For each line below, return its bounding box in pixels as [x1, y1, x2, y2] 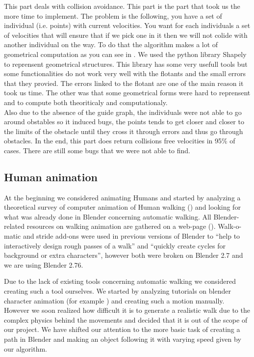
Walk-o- [218, 221, 242, 231]
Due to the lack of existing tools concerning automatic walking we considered [4, 276, 236, 286]
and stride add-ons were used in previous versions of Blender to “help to [23, 231, 240, 241]
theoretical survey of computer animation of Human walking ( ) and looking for [4, 202, 241, 212]
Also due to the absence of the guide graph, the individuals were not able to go [4, 107, 242, 117]
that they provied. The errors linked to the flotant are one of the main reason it [4, 78, 244, 88]
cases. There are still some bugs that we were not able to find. [4, 145, 190, 155]
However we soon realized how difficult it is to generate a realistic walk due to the [4, 305, 250, 315]
